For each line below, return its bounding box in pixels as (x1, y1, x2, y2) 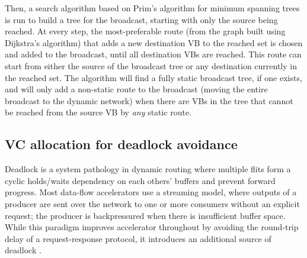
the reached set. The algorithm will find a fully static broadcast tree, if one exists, (5, 71, 302, 83)
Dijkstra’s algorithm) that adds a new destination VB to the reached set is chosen (5, 36, 303, 49)
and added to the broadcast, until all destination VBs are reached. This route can (5, 48, 302, 60)
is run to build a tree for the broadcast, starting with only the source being (5, 13, 278, 25)
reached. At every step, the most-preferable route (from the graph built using (5, 25, 286, 37)
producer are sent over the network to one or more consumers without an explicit (5, 197, 300, 209)
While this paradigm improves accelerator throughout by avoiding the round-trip (5, 221, 299, 233)
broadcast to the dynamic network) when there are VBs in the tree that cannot (5, 94, 293, 107)
